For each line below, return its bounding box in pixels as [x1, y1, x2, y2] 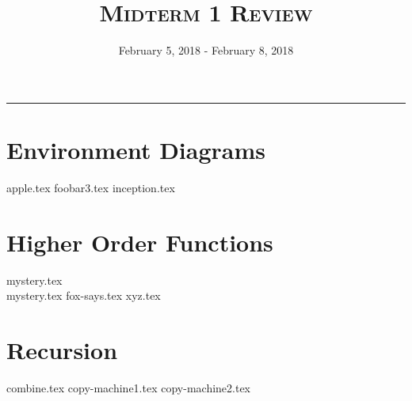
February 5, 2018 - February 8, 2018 [118, 42, 294, 59]
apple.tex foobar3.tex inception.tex [6, 179, 175, 195]
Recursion [6, 333, 118, 365]
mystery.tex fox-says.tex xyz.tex [6, 287, 161, 304]
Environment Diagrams [6, 133, 266, 165]
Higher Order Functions [6, 225, 273, 258]
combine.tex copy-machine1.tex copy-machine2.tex [6, 379, 251, 395]
